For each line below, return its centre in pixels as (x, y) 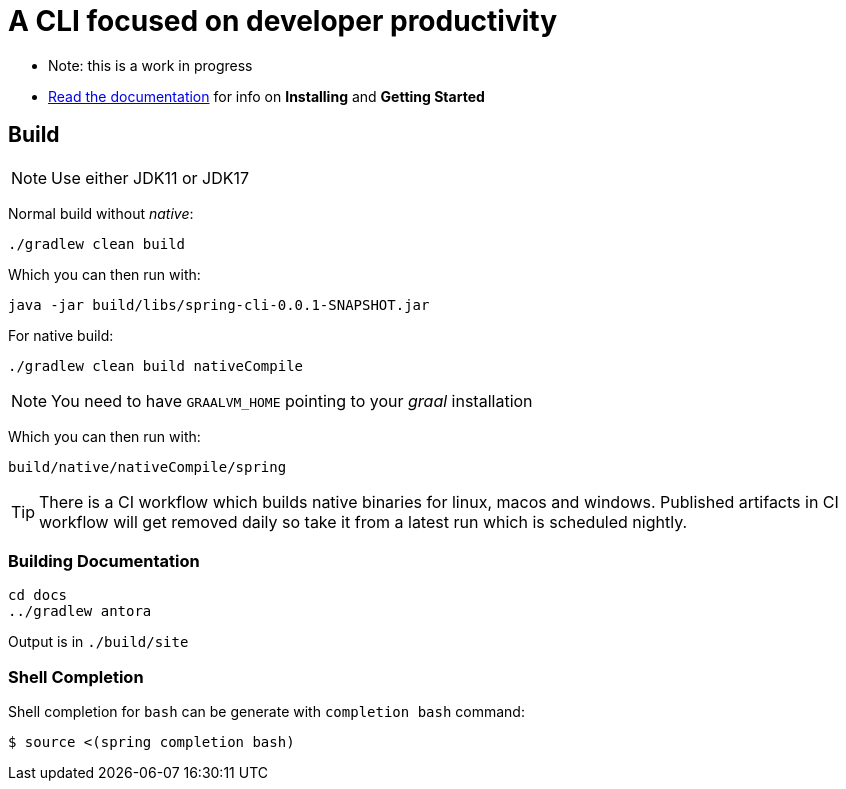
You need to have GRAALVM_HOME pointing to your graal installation (292, 400)
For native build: (61, 335)
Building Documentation (104, 560)
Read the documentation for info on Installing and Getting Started (266, 96)
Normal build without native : (101, 213)
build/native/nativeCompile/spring (147, 466)
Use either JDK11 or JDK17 (150, 177)
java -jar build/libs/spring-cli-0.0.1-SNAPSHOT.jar (219, 304)
